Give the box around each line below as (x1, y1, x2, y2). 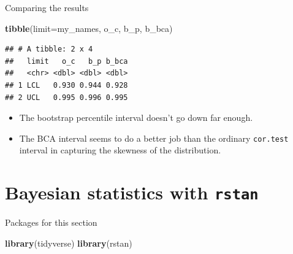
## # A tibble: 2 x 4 (5, 45, 93, 54)
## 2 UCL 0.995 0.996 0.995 (5, 93, 128, 102)
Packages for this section (5, 216, 97, 229)
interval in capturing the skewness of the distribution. (19, 144, 221, 156)
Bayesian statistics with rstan (5, 180, 259, 205)
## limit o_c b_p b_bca (5, 56, 128, 66)
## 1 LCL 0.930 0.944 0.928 (5, 80, 128, 90)
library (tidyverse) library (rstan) (5, 236, 132, 249)
